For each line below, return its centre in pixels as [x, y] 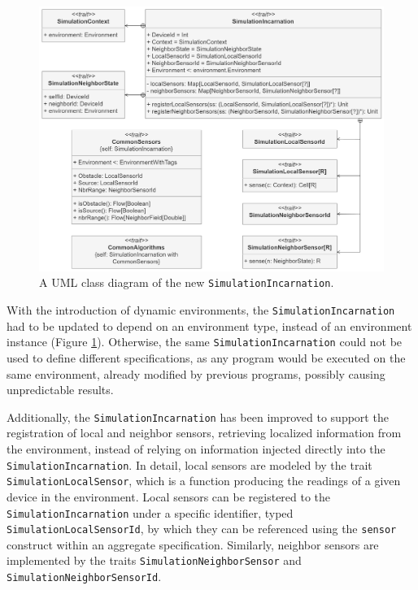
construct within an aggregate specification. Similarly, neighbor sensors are [193, 544]
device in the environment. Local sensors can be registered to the [169, 496]
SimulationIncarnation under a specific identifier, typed [150, 512]
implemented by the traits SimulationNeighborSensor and [154, 560]
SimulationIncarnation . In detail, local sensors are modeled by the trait [189, 464]
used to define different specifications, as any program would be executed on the [206, 358]
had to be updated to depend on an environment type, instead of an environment [209, 325]
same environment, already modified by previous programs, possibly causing [196, 373]
